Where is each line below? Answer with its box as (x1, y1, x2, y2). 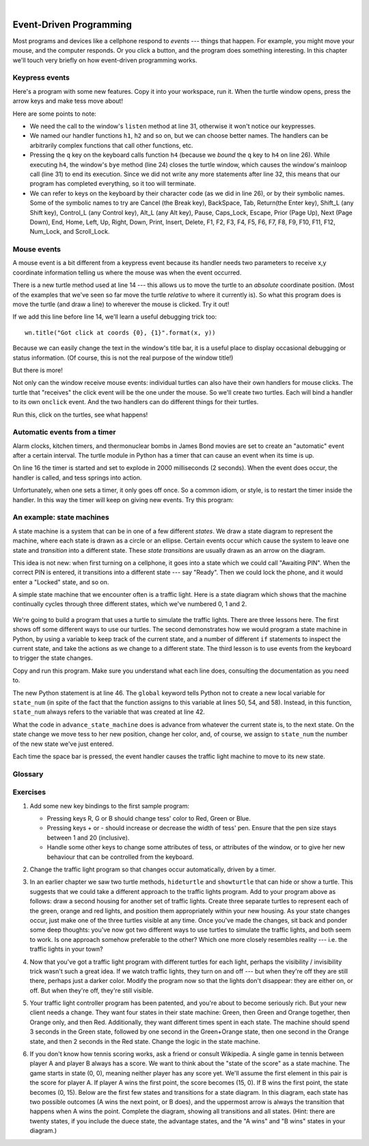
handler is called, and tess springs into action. (12, 473, 142, 482)
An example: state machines (12, 512, 109, 522)
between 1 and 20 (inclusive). (46, 833, 130, 842)
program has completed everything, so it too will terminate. (29, 179, 196, 188)
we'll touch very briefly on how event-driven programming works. (12, 55, 197, 64)
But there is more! (12, 366, 63, 374)
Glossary (12, 769, 44, 779)
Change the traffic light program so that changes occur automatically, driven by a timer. (29, 865, 276, 873)
